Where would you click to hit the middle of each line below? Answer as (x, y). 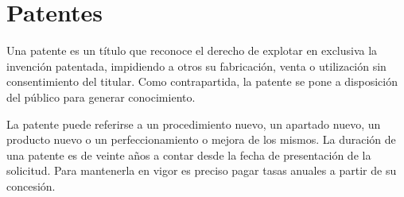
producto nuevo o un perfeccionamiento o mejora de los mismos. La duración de (201, 139)
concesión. (31, 185)
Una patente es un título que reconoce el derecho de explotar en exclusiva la (192, 50)
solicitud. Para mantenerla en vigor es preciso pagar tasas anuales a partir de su (202, 170)
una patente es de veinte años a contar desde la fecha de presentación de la (189, 155)
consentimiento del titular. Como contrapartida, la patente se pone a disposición (202, 81)
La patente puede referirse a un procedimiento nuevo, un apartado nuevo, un (194, 124)
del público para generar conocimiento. (101, 97)
